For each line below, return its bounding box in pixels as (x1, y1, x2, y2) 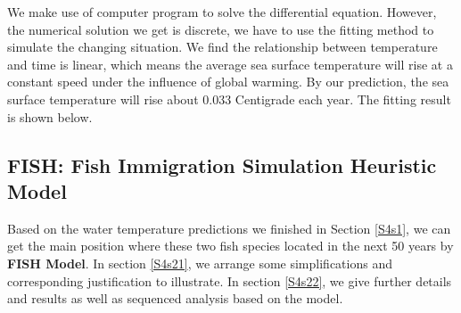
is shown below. (7, 107, 93, 126)
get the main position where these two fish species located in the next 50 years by (7, 236, 454, 255)
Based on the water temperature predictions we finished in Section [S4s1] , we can (7, 218, 451, 237)
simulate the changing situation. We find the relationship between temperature (7, 37, 438, 56)
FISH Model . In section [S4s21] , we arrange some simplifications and (7, 253, 392, 272)
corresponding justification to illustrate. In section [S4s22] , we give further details (7, 271, 452, 290)
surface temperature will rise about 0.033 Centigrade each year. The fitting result (7, 89, 451, 108)
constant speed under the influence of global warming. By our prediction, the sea (7, 72, 449, 91)
